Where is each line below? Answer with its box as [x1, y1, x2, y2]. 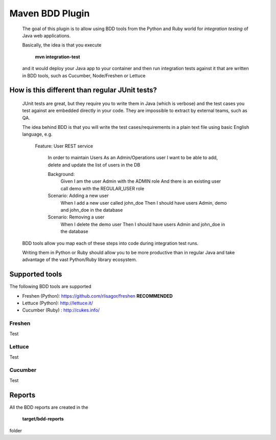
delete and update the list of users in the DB [48, 162, 141, 168]
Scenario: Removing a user [48, 214, 105, 220]
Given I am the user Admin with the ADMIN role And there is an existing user [60, 178, 221, 184]
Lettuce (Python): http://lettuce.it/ [22, 300, 93, 306]
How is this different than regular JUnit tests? [9, 86, 157, 95]
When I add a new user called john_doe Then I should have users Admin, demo [60, 200, 227, 206]
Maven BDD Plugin [9, 8, 90, 19]
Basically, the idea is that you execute [22, 42, 102, 48]
